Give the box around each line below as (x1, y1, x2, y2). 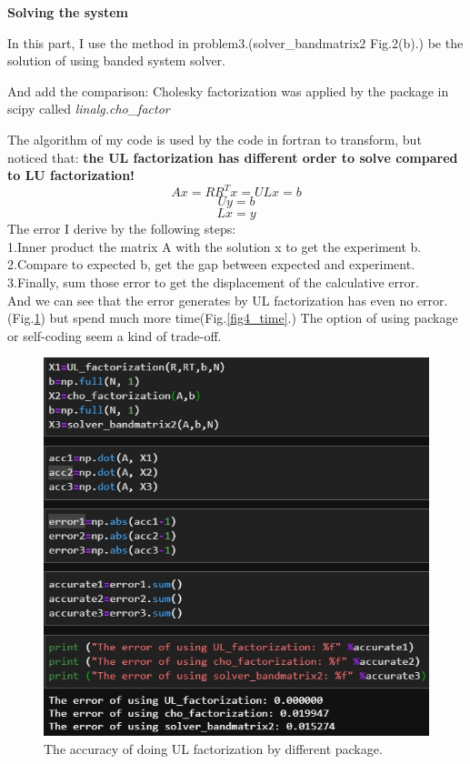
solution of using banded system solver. (7, 51, 225, 70)
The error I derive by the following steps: (7, 219, 236, 238)
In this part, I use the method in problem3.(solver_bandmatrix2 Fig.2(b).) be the (7, 33, 464, 52)
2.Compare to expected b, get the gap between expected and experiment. (7, 255, 415, 274)
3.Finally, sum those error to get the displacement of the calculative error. (7, 273, 419, 292)
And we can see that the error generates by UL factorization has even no (7, 290, 414, 309)
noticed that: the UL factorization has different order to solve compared (7, 147, 458, 166)
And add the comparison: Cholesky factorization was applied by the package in (7, 81, 449, 100)
